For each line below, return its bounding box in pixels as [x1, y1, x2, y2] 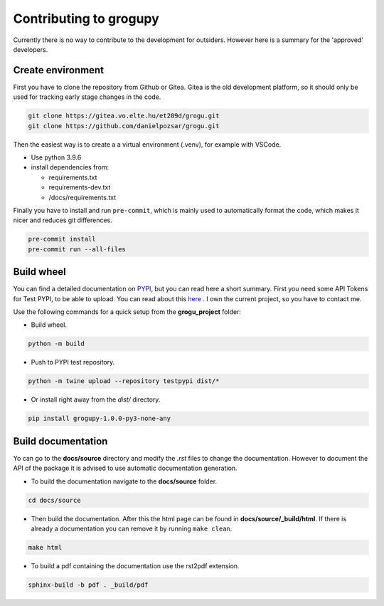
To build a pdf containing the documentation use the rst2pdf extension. [31, 561, 240, 570]
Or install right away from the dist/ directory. [31, 395, 161, 404]
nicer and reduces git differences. [13, 216, 113, 224]
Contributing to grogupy [13, 11, 159, 26]
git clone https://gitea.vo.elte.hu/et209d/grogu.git [28, 112, 220, 120]
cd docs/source [28, 496, 81, 504]
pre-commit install [28, 235, 96, 244]
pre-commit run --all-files [28, 245, 126, 253]
